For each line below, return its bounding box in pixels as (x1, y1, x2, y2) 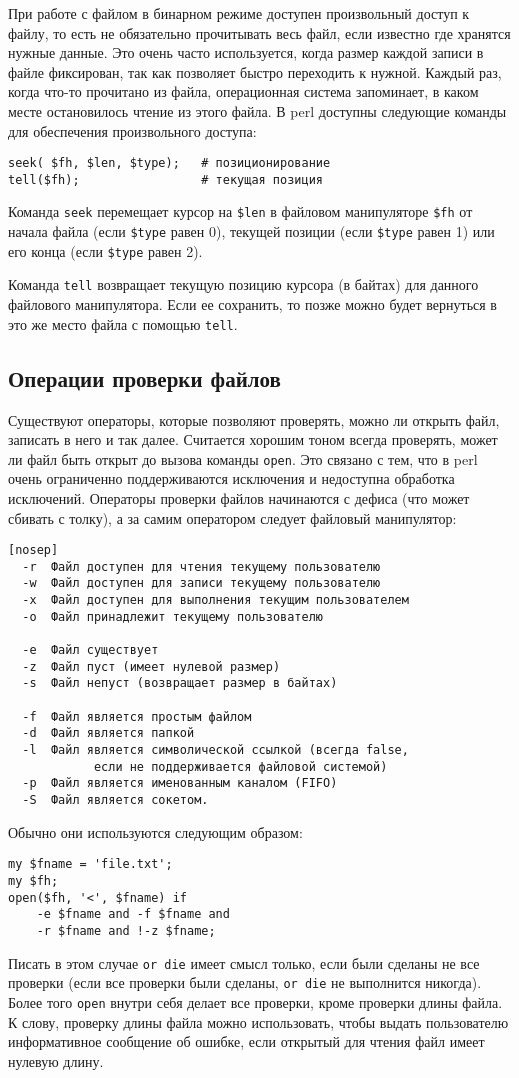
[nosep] (8, 543, 59, 558)
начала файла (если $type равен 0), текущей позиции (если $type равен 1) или (8, 221, 495, 242)
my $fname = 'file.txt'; (8, 857, 173, 872)
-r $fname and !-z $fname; (36, 923, 216, 938)
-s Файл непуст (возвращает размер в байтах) (22, 676, 338, 691)
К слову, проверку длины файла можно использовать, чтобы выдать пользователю (8, 1011, 509, 1032)
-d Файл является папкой (22, 726, 195, 741)
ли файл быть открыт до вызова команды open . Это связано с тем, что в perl (8, 448, 478, 469)
